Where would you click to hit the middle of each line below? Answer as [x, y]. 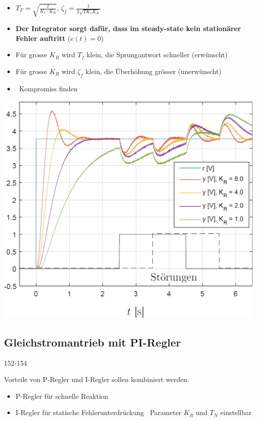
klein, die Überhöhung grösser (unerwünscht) [154, 71]
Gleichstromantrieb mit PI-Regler [92, 342]
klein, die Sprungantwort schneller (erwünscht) [157, 55]
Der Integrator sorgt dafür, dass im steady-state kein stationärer [128, 28]
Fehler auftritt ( [43, 38]
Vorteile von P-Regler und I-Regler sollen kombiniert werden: [97, 379]
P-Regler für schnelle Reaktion [62, 396]
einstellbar [236, 412]
